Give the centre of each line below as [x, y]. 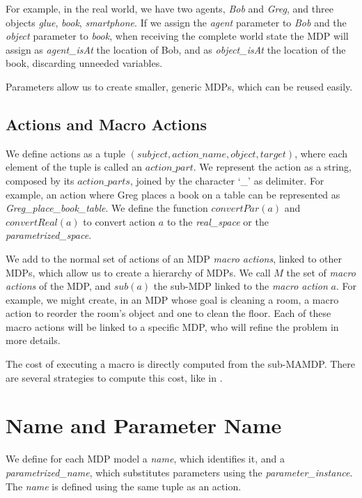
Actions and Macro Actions [106, 124]
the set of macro [321, 272]
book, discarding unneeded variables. [84, 63]
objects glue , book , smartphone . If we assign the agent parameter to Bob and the [176, 22]
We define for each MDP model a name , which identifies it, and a [145, 459]
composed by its [40, 180]
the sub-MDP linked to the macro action [241, 286]
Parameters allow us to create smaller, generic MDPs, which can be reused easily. [179, 86]
